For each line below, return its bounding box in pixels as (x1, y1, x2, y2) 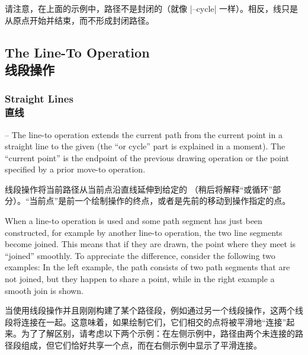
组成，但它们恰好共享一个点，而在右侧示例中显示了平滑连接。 (21, 339, 262, 351)
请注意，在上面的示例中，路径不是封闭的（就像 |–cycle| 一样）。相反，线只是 (5, 2, 299, 14)
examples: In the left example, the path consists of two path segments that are (5, 261, 290, 273)
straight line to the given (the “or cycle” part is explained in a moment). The (5, 140, 285, 152)
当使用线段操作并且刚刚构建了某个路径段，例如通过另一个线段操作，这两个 (5, 304, 295, 316)
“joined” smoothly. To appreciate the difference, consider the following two (5, 249, 275, 261)
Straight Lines (5, 91, 73, 106)
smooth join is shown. (5, 284, 84, 296)
